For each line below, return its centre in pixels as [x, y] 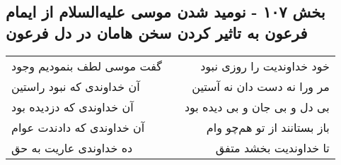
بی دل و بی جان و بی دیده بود [257, 106]
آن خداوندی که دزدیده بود [73, 106]
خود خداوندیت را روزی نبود [265, 66]
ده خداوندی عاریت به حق [72, 147]
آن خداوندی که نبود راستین [76, 86]
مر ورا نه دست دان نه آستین [261, 86]
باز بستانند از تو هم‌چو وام [268, 127]
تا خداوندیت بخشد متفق [272, 147]
